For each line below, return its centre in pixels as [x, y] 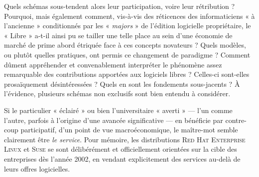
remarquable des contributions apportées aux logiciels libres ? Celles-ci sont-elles [127, 74]
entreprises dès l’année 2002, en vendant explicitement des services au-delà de [122, 158]
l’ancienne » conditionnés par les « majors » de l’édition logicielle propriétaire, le [128, 26]
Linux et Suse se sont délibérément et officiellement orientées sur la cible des [121, 149]
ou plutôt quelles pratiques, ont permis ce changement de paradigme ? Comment [127, 54]
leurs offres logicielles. [37, 168]
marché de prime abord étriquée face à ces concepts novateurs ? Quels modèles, [125, 45]
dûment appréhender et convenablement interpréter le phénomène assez [113, 64]
